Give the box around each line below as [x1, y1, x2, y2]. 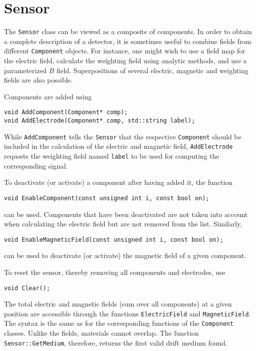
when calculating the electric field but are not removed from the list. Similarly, [4, 219, 242, 229]
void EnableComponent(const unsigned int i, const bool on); [4, 194, 210, 202]
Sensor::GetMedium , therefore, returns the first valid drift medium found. [4, 337, 227, 348]
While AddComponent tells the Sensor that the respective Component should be [4, 131, 242, 141]
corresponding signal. [4, 160, 68, 171]
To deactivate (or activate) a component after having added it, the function [4, 177, 233, 187]
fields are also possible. [4, 75, 73, 85]
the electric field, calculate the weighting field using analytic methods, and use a [4, 55, 247, 66]
